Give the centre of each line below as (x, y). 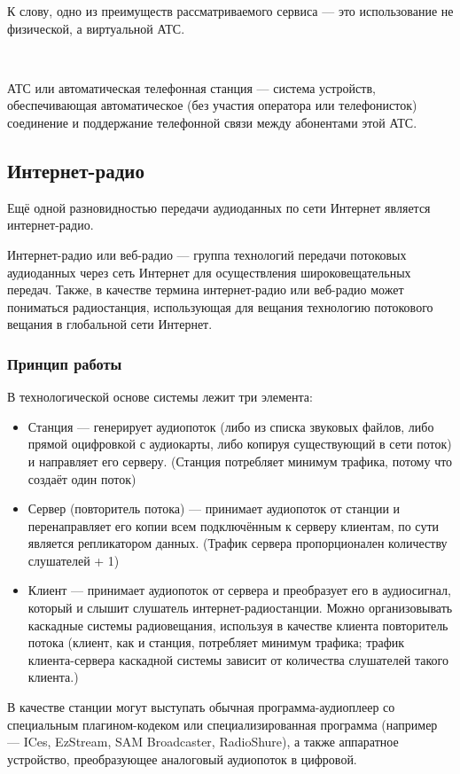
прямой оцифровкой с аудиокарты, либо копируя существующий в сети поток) (240, 444)
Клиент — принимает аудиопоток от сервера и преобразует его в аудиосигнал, (239, 590)
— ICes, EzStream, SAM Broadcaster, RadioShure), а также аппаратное (203, 742)
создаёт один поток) (82, 478)
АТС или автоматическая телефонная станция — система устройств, (191, 87)
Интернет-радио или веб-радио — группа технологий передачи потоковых (207, 254)
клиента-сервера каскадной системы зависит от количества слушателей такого (238, 659)
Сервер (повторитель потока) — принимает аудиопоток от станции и (214, 508)
